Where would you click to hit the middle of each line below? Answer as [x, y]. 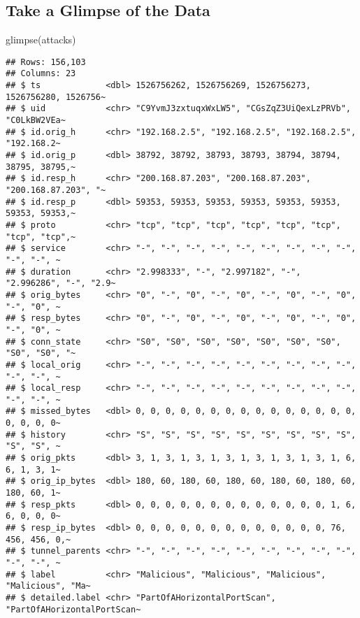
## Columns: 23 [41, 74]
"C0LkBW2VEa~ [36, 121]
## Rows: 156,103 [46, 62]
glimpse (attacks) [41, 39]
